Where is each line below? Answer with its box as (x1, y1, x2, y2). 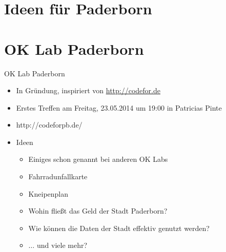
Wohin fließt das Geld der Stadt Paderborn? (28, 205, 168, 216)
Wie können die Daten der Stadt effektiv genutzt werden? (28, 222, 210, 233)
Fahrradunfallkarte (28, 171, 88, 182)
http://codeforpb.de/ (16, 119, 83, 130)
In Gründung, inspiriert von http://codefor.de (16, 85, 160, 96)
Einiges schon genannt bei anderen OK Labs (28, 154, 168, 164)
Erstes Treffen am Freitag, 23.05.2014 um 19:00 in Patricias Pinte (16, 102, 222, 113)
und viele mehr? (36, 240, 88, 250)
